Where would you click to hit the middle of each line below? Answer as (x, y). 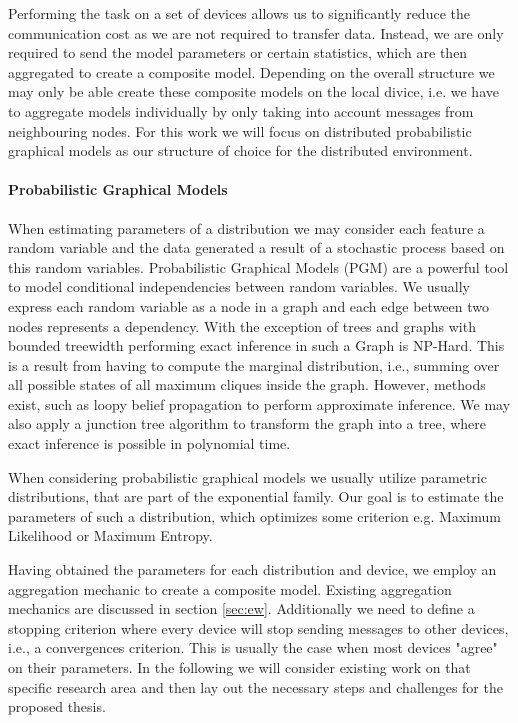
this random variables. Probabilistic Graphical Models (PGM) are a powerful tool (258, 266)
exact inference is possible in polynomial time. (149, 443)
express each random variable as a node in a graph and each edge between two (248, 305)
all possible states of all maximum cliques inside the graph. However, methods (247, 384)
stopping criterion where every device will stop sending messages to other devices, (258, 627)
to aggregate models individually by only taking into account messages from (241, 110)
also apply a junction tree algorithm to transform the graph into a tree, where (247, 423)
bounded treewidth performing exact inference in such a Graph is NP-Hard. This (256, 345)
